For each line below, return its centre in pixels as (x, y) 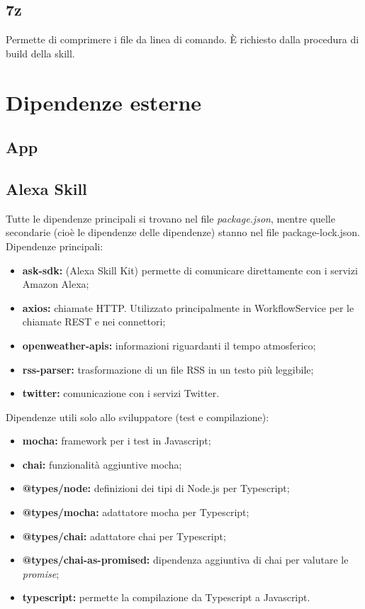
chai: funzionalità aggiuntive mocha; (102, 464)
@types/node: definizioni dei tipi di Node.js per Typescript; (156, 488)
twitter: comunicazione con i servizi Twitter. (121, 393)
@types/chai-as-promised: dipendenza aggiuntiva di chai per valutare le (185, 560)
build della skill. (40, 53)
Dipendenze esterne (104, 102)
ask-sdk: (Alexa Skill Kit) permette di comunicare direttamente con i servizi (190, 270)
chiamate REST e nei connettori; (94, 322)
